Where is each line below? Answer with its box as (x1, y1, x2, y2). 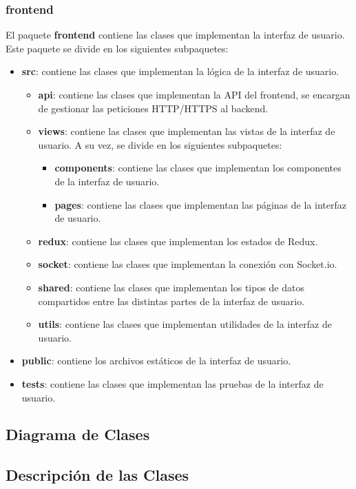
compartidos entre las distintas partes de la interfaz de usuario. (38, 293, 305, 308)
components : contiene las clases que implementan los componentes (54, 160, 342, 175)
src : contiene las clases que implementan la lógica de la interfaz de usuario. (21, 64, 339, 79)
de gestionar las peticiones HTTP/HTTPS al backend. (38, 101, 269, 115)
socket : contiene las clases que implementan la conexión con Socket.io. (38, 257, 337, 271)
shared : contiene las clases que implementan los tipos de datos (38, 280, 304, 294)
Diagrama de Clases (6, 424, 150, 445)
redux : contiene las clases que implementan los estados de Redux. (38, 233, 318, 248)
